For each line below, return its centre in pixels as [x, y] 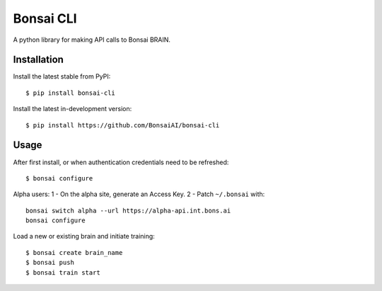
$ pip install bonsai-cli [71, 93]
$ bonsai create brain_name [74, 252]
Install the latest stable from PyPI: [62, 76]
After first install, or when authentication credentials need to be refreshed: [121, 162]
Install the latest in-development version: [73, 109]
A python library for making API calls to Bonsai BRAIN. [92, 40]
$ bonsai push [50, 263]
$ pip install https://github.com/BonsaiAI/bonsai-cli [123, 125]
